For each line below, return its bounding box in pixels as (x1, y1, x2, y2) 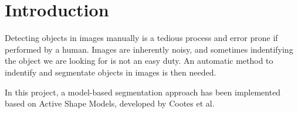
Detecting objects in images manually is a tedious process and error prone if (5, 32, 278, 44)
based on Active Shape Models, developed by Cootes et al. (5, 97, 215, 109)
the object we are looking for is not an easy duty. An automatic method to (5, 54, 273, 67)
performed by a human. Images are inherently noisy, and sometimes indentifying (5, 43, 293, 55)
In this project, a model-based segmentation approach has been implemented (5, 85, 281, 98)
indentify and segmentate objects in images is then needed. (5, 66, 216, 78)
